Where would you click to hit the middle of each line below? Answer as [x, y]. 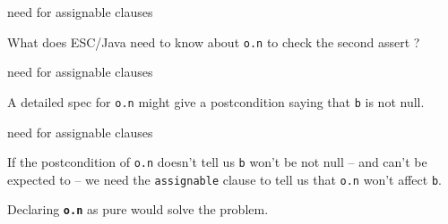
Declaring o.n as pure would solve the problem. [138, 209]
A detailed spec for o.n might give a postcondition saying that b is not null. [216, 101]
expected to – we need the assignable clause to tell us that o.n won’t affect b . [224, 179]
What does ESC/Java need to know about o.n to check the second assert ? [214, 41]
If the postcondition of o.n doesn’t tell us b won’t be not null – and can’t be [217, 162]
